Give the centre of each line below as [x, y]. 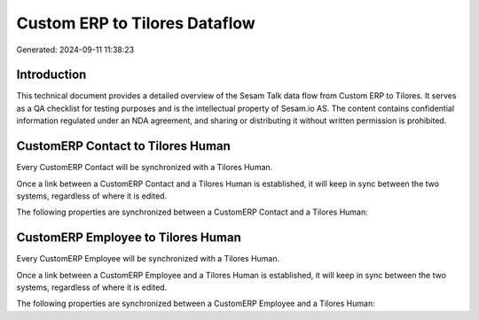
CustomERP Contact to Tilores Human [123, 146]
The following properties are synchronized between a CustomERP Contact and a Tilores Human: [192, 212]
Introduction [51, 75]
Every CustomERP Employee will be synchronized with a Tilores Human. [148, 259]
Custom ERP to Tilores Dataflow [136, 23]
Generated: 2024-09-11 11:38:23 [75, 50]
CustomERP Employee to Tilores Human [129, 238]
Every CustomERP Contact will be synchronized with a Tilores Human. [145, 168]
